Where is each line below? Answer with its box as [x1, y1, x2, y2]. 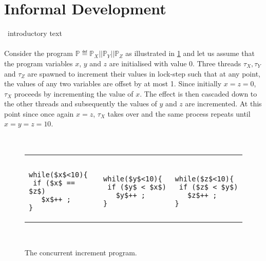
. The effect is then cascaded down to [140, 88, 257, 99]
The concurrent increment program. [25, 247, 137, 258]
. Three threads [193, 58, 241, 68]
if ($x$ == [33, 178, 75, 187]
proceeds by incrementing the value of [14, 88, 134, 99]
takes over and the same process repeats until [107, 108, 251, 119]
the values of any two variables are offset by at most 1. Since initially [4, 78, 222, 89]
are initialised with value [109, 58, 187, 68]
